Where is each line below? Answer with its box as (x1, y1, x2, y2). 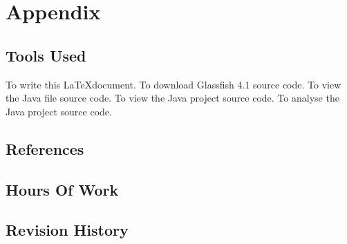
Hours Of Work (6, 178, 119, 200)
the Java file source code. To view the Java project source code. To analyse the (6, 91, 339, 105)
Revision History (6, 219, 129, 241)
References (6, 138, 84, 159)
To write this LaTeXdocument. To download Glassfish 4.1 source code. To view (6, 77, 341, 91)
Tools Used (6, 44, 86, 66)
